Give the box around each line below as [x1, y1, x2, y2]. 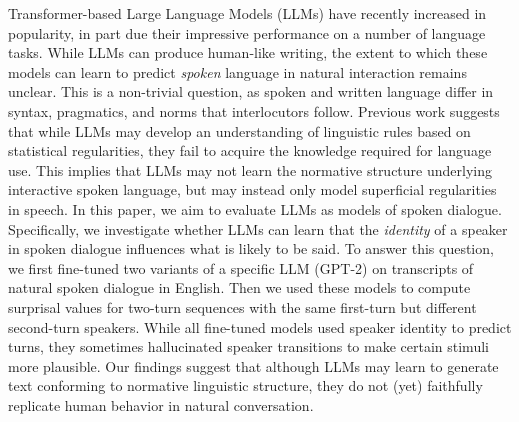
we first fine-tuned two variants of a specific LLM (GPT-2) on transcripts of [8, 257, 474, 278]
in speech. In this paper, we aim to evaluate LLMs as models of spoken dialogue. [8, 198, 502, 219]
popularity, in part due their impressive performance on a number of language [8, 22, 486, 43]
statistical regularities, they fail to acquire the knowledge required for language [8, 140, 492, 161]
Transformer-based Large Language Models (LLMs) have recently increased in [8, 3, 487, 23]
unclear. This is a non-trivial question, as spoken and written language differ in [8, 81, 494, 102]
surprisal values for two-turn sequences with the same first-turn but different [8, 296, 477, 317]
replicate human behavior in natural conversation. [8, 394, 314, 415]
